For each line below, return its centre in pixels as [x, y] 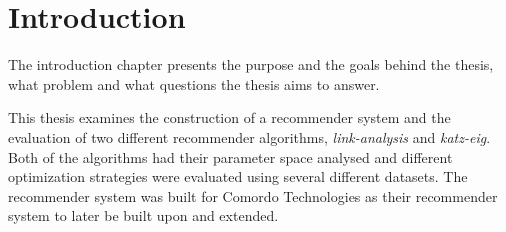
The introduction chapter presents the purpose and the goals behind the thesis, [251, 64]
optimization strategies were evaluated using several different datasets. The [238, 176]
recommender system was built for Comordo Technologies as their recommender [253, 195]
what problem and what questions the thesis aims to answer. [194, 83]
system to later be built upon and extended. [143, 215]
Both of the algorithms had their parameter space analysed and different [230, 156]
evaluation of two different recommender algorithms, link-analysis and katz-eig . [249, 136]
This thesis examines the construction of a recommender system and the [229, 117]
